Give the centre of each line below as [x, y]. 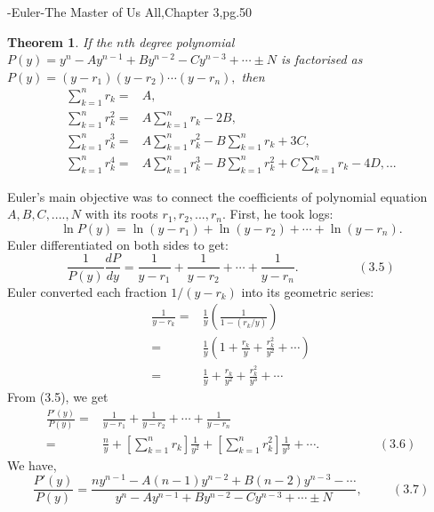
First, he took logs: [281, 214]
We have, [32, 464]
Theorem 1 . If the [60, 41]
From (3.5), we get [58, 397]
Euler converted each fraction [87, 291]
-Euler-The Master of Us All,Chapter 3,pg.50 [130, 12]
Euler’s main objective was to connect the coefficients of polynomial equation [217, 196]
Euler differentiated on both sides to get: [118, 244]
